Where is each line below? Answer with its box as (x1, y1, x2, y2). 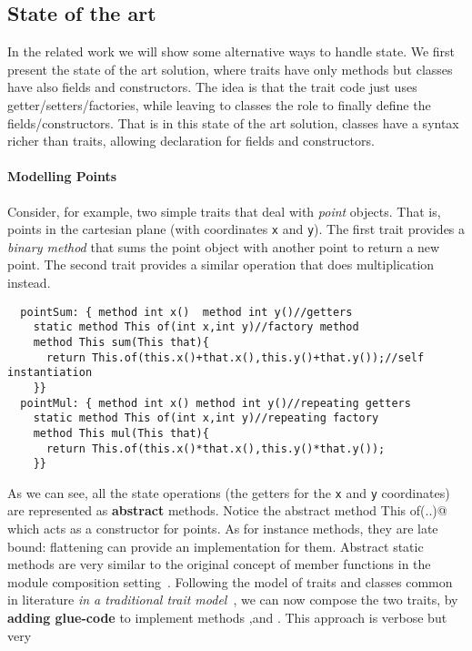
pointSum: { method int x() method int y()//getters (20, 305, 353, 319)
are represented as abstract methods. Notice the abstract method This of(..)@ (7, 501, 447, 520)
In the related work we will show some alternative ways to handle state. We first (7, 42, 456, 61)
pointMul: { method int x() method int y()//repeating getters (20, 396, 411, 410)
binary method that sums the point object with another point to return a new (7, 237, 440, 256)
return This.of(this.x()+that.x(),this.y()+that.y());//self (45, 351, 425, 364)
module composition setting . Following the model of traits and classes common (7, 572, 453, 591)
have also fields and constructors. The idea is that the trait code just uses (7, 77, 417, 97)
